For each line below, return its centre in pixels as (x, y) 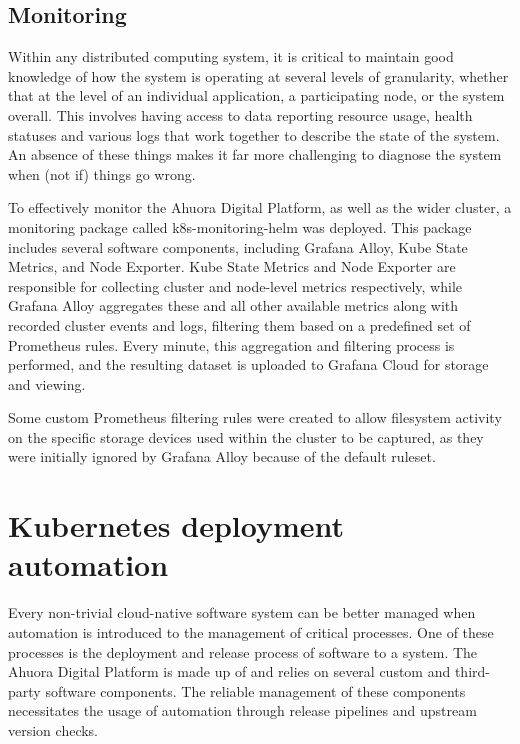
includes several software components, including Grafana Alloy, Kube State (238, 246)
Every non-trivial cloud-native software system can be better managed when (242, 612)
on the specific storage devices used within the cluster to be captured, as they (246, 436)
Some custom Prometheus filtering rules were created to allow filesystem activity (255, 417)
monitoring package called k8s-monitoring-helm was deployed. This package (240, 226)
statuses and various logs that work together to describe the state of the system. (254, 134)
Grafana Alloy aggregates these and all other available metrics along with (233, 305)
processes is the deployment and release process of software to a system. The (243, 651)
